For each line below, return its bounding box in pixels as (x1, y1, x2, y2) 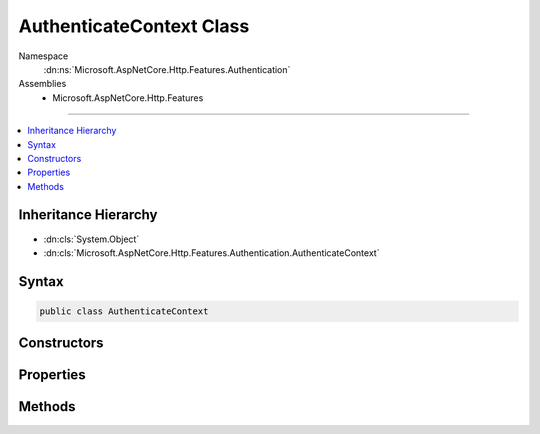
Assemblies (18, 78, 67, 90)
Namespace (18, 50, 69, 62)
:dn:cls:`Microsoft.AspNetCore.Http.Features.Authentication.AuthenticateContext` (43, 246, 380, 259)
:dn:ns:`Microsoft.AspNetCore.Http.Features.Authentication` (43, 63, 291, 75)
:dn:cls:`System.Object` (43, 233, 140, 245)
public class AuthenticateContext (39, 305, 209, 317)
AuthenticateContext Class (18, 15, 250, 37)
